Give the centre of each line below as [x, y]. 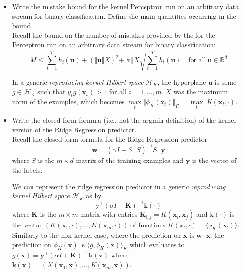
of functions [148, 225]
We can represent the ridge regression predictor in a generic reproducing [119, 186]
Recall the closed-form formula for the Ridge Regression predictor [110, 139]
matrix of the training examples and [130, 160]
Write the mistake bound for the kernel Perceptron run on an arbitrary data [125, 6]
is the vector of [214, 160]
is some [226, 82]
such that [51, 91]
